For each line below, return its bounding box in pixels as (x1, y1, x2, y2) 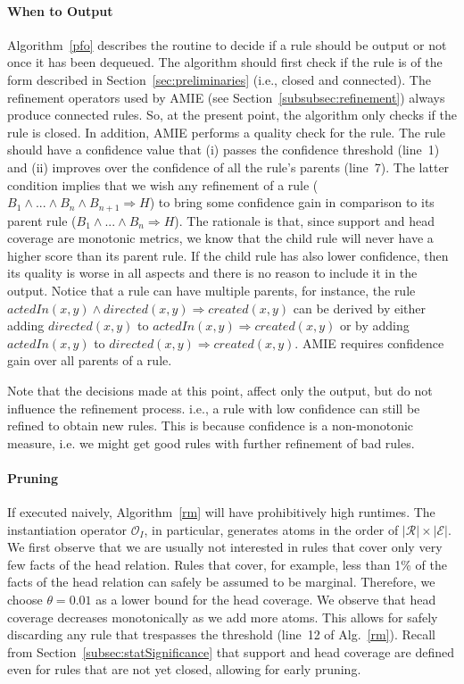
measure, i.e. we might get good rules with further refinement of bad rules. (7, 433, 415, 452)
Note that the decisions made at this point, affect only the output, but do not (7, 380, 433, 399)
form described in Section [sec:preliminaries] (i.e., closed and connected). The (7, 70, 431, 88)
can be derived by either (293, 298, 427, 317)
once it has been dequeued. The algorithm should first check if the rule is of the (7, 53, 443, 71)
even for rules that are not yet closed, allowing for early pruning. (7, 660, 361, 679)
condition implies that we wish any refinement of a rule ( (7, 175, 319, 194)
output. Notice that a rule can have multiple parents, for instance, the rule (7, 280, 416, 299)
